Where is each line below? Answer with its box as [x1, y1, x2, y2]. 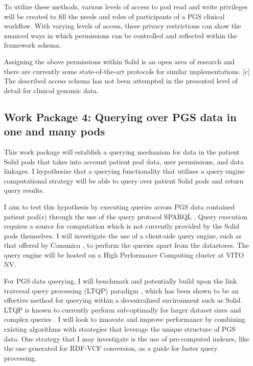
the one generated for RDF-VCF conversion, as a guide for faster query [4, 343, 218, 353]
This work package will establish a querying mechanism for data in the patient [4, 146, 240, 157]
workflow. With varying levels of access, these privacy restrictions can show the [4, 21, 241, 31]
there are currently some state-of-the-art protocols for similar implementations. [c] [4, 66, 250, 76]
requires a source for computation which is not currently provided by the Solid [4, 221, 239, 231]
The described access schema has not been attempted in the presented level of [4, 76, 238, 86]
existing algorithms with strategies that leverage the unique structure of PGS [4, 324, 236, 334]
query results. [4, 185, 45, 195]
